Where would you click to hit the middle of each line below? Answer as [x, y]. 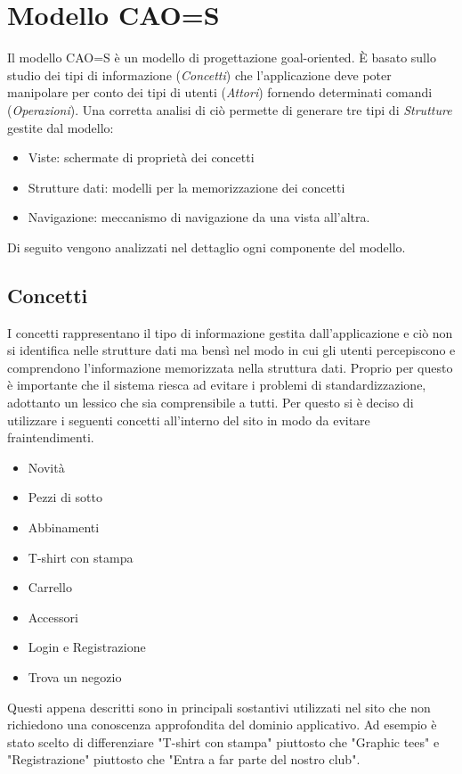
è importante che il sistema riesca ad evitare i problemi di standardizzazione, [217, 385]
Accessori [53, 617]
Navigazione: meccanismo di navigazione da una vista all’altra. [199, 217]
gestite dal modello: [61, 127]
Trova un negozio [75, 676]
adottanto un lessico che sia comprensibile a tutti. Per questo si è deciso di [211, 403]
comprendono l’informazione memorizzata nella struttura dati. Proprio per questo [230, 367]
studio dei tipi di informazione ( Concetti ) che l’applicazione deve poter [199, 74]
